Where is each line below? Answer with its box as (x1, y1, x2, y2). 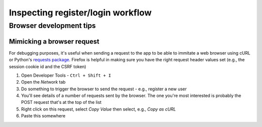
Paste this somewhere (21, 113, 65, 119)
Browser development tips (9, 21, 96, 30)
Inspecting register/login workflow (9, 7, 152, 18)
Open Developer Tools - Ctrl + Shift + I (21, 72, 111, 78)
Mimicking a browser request (9, 37, 99, 45)
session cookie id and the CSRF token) (9, 63, 86, 70)
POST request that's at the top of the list (21, 99, 102, 105)
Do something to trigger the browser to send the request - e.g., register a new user (21, 86, 187, 92)
